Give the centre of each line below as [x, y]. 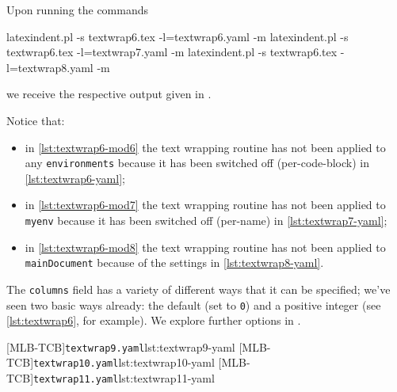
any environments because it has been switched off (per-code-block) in [197, 163]
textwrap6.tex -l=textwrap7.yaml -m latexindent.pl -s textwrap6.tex [172, 52]
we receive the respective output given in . [109, 94]
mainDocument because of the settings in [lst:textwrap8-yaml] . [174, 263]
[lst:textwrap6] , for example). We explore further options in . [154, 320]
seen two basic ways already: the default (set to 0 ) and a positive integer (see [194, 304]
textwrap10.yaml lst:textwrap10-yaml [124, 362]
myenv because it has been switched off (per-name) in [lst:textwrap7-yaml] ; [206, 220]
